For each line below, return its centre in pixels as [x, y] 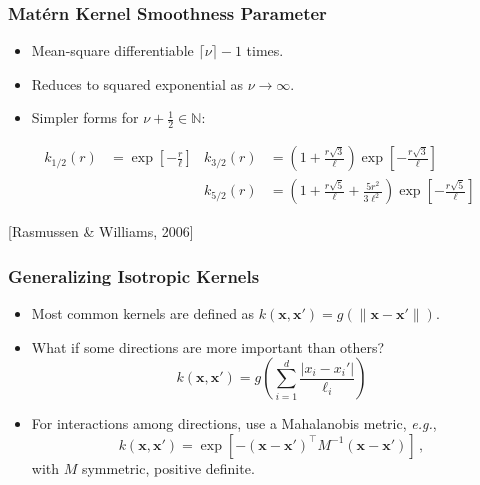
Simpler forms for [85, 117]
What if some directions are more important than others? [208, 346]
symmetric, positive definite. [168, 467]
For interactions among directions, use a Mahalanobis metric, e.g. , [234, 423]
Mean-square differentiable [112, 50]
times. [265, 50]
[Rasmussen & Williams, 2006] [101, 231]
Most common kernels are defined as [143, 313]
